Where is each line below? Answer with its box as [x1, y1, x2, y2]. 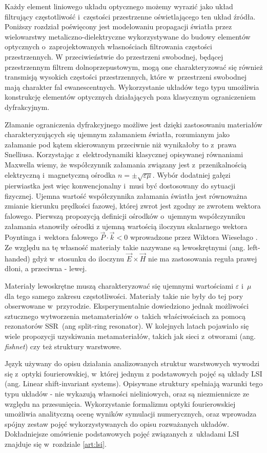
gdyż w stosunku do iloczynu [32, 253, 125, 263]
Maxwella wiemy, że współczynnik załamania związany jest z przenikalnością [5, 159, 247, 169]
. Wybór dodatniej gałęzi [152, 169, 231, 180]
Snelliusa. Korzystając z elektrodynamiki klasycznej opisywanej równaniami [5, 149, 243, 160]
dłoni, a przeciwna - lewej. [5, 263, 87, 274]
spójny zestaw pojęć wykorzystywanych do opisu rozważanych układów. [5, 418, 229, 429]
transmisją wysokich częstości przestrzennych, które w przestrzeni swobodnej [5, 71, 247, 82]
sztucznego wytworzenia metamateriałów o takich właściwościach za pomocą [5, 310, 246, 321]
